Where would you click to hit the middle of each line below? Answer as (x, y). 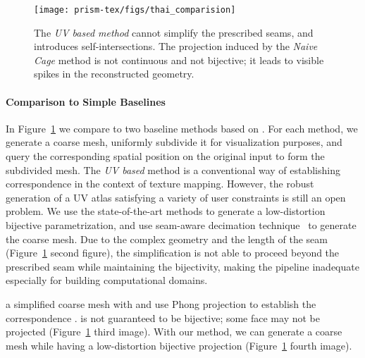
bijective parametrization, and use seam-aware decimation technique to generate (181, 224)
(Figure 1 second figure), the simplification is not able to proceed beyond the (173, 253)
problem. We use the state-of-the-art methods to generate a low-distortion (166, 211)
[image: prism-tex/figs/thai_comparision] (135, 10)
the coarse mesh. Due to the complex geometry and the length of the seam (167, 239)
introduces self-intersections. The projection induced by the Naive (176, 46)
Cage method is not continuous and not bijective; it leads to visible (179, 60)
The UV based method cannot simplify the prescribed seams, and (174, 32)
